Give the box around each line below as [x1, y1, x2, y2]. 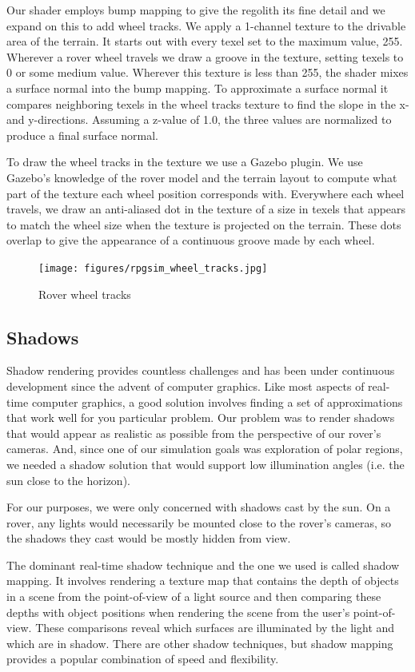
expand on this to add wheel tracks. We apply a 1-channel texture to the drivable [6, 17, 406, 34]
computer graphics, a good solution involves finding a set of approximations [31, 393, 403, 410]
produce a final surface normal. [6, 126, 158, 143]
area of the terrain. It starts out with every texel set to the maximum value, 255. [6, 33, 403, 50]
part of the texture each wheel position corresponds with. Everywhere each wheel [6, 185, 405, 201]
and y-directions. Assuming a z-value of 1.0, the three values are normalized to [6, 111, 392, 128]
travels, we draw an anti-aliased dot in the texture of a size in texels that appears [6, 201, 406, 217]
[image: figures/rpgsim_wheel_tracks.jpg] [38, 262, 268, 274]
